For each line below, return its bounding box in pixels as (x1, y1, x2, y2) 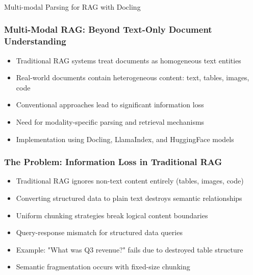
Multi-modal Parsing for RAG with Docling (4, 1, 141, 12)
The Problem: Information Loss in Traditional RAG (4, 155, 222, 168)
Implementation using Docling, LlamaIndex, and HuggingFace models (16, 133, 234, 144)
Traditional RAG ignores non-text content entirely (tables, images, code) (16, 175, 244, 186)
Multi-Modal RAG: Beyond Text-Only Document (4, 23, 212, 36)
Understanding (4, 35, 66, 48)
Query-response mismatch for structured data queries (16, 227, 183, 238)
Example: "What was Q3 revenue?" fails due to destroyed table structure (16, 244, 243, 255)
